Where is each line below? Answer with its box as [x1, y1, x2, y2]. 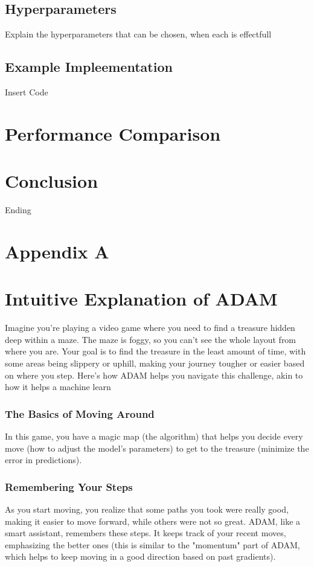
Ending [5, 203, 31, 216]
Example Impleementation [5, 57, 173, 76]
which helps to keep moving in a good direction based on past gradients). [5, 550, 276, 563]
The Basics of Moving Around [5, 406, 155, 421]
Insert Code [5, 86, 48, 98]
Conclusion [5, 168, 98, 193]
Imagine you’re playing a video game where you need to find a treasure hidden [5, 321, 295, 334]
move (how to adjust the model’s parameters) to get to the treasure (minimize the [5, 441, 309, 454]
